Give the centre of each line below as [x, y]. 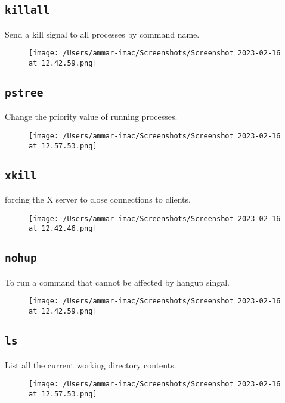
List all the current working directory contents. [91, 365]
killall [27, 10]
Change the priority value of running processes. [91, 117]
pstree [24, 93]
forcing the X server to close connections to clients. [98, 199]
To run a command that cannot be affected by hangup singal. [117, 282]
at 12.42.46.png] [63, 229]
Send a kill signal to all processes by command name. [102, 34]
